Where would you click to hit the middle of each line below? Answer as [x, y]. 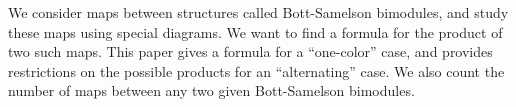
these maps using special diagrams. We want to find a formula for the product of [255, 31]
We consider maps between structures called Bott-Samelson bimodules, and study [258, 12]
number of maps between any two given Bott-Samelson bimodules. [211, 90]
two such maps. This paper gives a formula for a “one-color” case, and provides [250, 51]
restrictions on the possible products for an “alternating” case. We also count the [256, 70]
